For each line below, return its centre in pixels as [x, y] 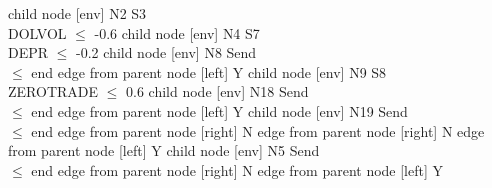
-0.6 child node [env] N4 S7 [177, 32]
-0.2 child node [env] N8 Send [166, 52]
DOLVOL [37, 32]
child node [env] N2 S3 [77, 13]
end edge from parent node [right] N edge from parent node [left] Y [237, 169]
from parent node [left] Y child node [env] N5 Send [164, 150]
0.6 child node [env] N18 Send [217, 91]
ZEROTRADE [53, 91]
